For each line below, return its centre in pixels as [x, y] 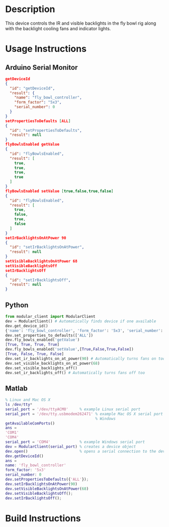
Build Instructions [43, 518]
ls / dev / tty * [19, 405]
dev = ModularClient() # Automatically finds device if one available [81, 321]
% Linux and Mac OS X [28, 400]
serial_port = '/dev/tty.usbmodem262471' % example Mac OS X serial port [84, 414]
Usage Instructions [46, 49]
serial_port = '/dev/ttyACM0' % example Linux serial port [73, 409]
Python [17, 305]
